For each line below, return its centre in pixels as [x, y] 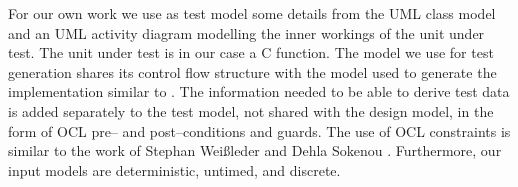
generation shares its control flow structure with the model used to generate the [252, 71]
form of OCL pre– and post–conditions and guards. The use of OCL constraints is [259, 130]
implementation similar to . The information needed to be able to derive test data [259, 91]
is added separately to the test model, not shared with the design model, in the [251, 110]
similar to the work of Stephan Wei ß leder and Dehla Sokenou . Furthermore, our [255, 150]
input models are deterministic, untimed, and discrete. [174, 169]
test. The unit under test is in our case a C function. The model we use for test [251, 52]
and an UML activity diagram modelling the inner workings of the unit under [246, 32]
